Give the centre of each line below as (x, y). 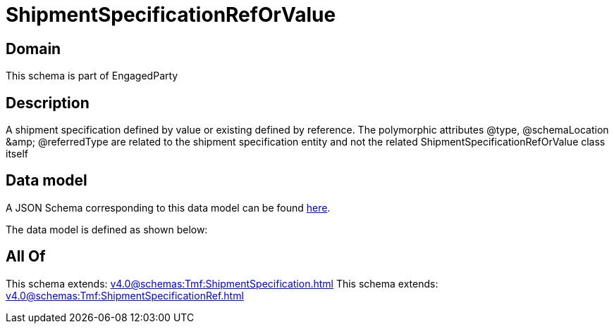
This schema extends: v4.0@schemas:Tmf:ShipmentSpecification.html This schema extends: (222, 283)
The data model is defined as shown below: (107, 229)
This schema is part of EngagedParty (92, 76)
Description (48, 103)
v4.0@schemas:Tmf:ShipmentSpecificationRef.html (125, 295)
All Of (26, 257)
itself (17, 154)
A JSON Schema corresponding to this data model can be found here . (168, 207)
